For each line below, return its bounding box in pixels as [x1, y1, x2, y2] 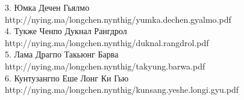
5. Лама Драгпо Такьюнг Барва [5, 48, 119, 60]
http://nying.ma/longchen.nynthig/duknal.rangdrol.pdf [5, 36, 209, 49]
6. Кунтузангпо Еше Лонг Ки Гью [5, 71, 129, 84]
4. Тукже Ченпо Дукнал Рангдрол [5, 25, 127, 37]
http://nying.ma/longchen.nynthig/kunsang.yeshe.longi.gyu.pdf [5, 83, 239, 96]
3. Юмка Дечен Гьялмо [5, 1, 90, 13]
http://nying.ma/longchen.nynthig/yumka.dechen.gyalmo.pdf [5, 13, 231, 25]
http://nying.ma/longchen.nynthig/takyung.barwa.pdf [5, 59, 205, 72]
